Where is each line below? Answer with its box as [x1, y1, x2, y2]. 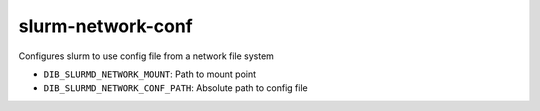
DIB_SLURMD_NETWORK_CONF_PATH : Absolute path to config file [43, 82, 309, 94]
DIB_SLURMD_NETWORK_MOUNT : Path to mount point [43, 68, 257, 80]
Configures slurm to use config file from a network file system [18, 50, 275, 62]
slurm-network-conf [18, 15, 194, 37]
